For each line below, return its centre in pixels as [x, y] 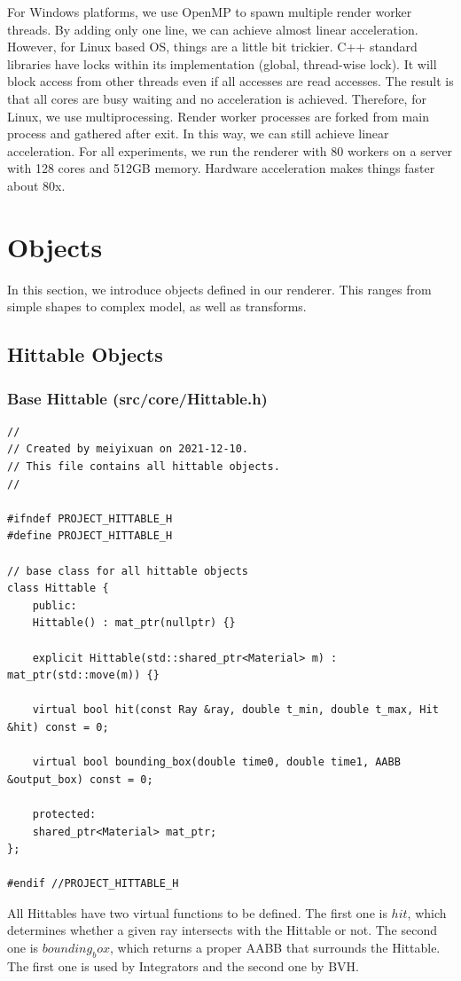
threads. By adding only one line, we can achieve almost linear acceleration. [213, 29]
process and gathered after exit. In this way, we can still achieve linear [198, 133]
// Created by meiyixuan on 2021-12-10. [128, 449]
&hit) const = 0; [58, 727]
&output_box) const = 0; [80, 779]
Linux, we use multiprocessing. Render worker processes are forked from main [218, 116]
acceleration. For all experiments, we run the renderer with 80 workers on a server [230, 150]
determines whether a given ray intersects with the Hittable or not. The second [223, 930]
